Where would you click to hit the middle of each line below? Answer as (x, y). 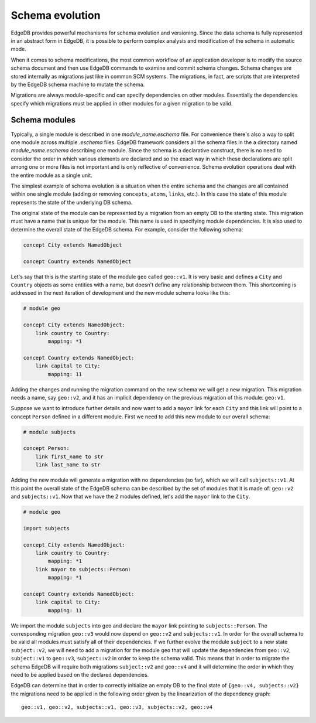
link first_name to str (69, 456)
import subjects (47, 528)
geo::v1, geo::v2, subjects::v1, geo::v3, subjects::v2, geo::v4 (117, 707)
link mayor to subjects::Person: (83, 569)
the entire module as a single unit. (52, 175)
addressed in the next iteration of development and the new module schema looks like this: (121, 293)
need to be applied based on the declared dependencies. (80, 674)
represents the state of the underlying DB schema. (72, 202)
